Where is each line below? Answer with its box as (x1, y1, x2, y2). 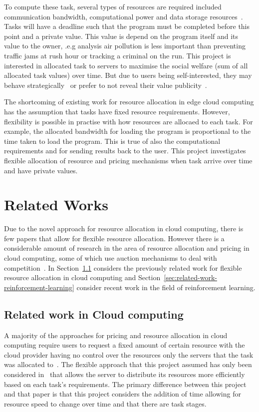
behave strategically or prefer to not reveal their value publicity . (4, 79, 207, 90)
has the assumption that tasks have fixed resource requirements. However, (4, 106, 230, 116)
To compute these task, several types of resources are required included (4, 1, 222, 11)
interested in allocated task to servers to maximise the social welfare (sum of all (4, 60, 248, 70)
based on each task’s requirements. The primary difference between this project (4, 379, 247, 389)
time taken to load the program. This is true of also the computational (4, 135, 221, 146)
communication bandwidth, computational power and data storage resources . (4, 11, 243, 21)
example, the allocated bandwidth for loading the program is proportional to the (4, 126, 251, 136)
